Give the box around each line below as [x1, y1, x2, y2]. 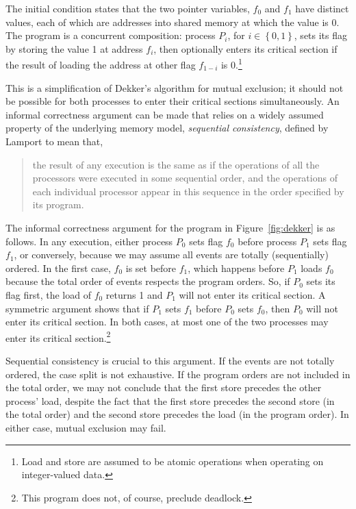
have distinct [295, 1, 349, 15]
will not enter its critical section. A [179, 287, 326, 301]
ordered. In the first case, [5, 260, 111, 275]
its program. [32, 197, 84, 212]
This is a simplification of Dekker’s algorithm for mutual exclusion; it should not [5, 80, 344, 95]
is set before [125, 260, 177, 275]
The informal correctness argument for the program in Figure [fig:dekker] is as [5, 220, 335, 234]
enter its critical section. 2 [5, 328, 111, 345]
